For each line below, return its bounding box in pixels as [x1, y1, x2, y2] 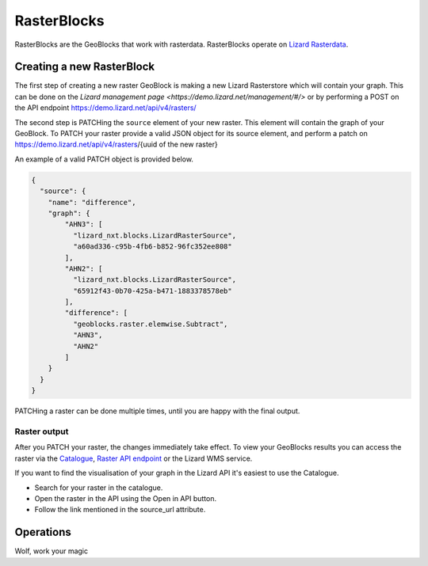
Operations [14, 526, 71, 539]
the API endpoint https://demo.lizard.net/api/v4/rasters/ [14, 103, 197, 112]
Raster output [14, 426, 69, 437]
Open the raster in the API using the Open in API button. [34, 493, 217, 503]
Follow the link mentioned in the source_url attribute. [34, 505, 206, 515]
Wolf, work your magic [14, 546, 89, 556]
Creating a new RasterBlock [14, 60, 155, 74]
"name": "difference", [48, 198, 136, 207]
